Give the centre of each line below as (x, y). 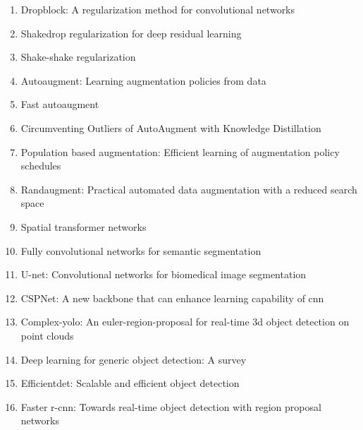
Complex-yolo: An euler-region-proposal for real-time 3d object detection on (185, 322)
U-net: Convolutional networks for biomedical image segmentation (164, 274)
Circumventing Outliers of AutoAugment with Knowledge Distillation (171, 127)
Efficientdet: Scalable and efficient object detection (130, 383)
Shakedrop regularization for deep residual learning (131, 33)
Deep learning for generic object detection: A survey (134, 359)
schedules (41, 166)
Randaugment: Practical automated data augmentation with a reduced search (189, 189)
